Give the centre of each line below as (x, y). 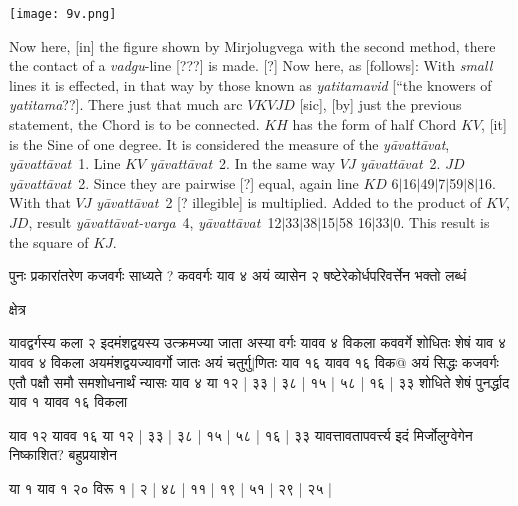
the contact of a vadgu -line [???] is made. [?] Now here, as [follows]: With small (251, 65)
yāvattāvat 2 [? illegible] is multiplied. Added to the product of (289, 202)
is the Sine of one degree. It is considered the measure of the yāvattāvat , (229, 143)
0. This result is (441, 222)
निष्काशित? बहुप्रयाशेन (63, 454)
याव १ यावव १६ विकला (68, 401)
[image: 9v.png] (63, 14)
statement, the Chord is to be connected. (134, 124)
